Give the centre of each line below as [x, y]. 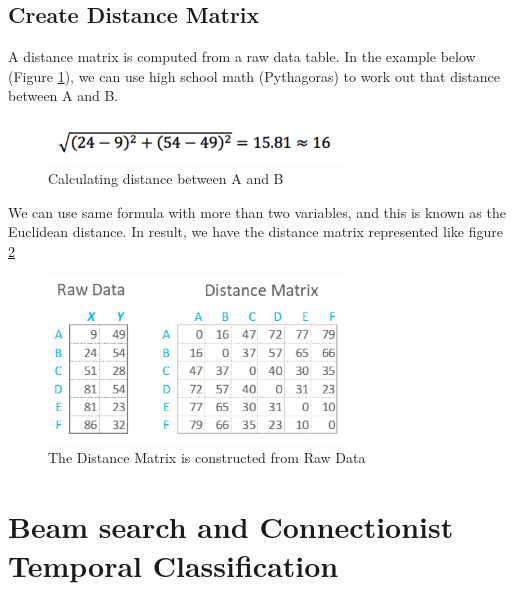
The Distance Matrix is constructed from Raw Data [207, 456]
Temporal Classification [173, 564]
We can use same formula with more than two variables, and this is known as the [257, 211]
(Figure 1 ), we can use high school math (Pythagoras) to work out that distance [254, 75]
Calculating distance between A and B [166, 178]
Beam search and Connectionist [231, 525]
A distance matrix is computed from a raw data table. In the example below [242, 56]
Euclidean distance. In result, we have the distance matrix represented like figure [255, 231]
